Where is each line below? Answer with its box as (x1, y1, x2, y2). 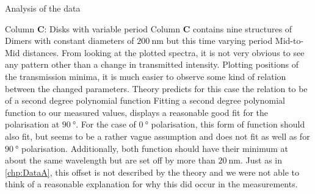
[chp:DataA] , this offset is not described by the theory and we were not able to (5, 165, 300, 178)
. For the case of (76, 118, 136, 131)
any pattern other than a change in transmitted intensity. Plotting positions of (5, 58, 299, 71)
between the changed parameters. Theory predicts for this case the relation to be (5, 82, 308, 95)
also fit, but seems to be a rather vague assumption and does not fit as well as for (5, 129, 310, 142)
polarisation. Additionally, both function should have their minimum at (21, 142, 289, 154)
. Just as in (240, 154, 282, 167)
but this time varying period (166, 34, 273, 47)
